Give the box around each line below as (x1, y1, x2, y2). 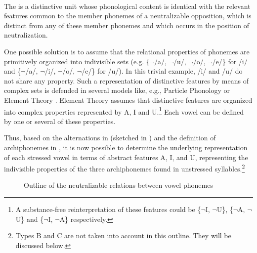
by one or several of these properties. (4, 116, 116, 126)
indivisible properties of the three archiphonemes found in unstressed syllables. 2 (4, 162, 245, 173)
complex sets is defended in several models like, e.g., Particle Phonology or (4, 85, 230, 95)
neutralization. (4, 30, 48, 40)
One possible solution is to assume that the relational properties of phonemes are (4, 46, 250, 56)
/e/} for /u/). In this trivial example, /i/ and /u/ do (82, 66, 243, 76)
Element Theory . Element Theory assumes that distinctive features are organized (4, 94, 253, 105)
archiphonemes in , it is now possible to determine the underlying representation (4, 142, 248, 152)
